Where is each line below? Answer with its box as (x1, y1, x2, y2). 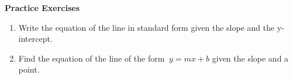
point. (18, 63, 40, 76)
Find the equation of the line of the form (18, 52, 165, 64)
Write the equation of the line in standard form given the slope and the (18, 21, 275, 33)
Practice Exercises (5, 2, 80, 13)
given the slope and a (212, 52, 289, 64)
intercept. (18, 33, 53, 45)
